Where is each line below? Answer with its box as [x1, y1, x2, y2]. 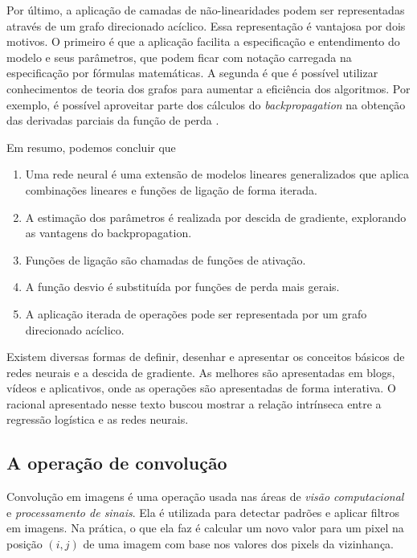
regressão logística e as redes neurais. [6, 411, 189, 428]
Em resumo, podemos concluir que [6, 138, 176, 155]
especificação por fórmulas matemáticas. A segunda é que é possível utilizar [6, 64, 378, 81]
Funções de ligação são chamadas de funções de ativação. [25, 251, 306, 268]
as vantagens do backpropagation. [25, 224, 192, 241]
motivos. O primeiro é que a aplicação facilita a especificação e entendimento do [6, 33, 400, 50]
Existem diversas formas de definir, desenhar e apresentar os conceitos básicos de [6, 348, 405, 365]
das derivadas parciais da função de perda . [6, 112, 219, 129]
